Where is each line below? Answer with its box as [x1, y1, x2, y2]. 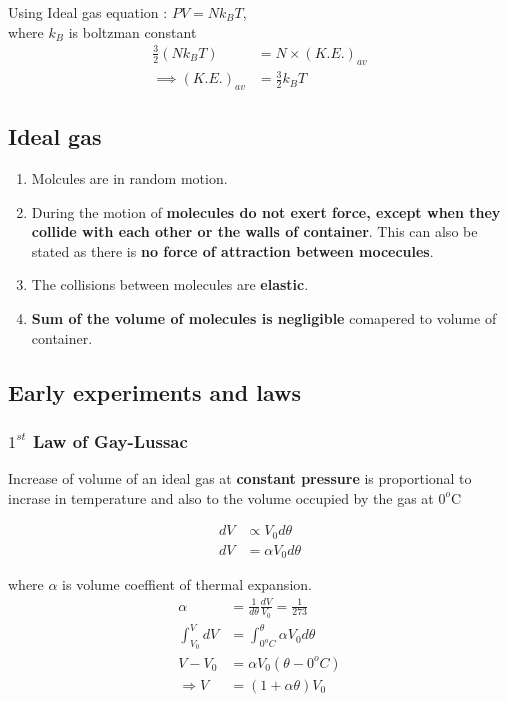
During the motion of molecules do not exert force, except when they [31, 201, 501, 222]
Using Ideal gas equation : [8, 2, 168, 22]
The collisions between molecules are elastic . [31, 274, 309, 295]
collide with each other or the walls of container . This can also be [31, 221, 478, 242]
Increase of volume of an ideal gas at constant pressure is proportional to [8, 468, 472, 489]
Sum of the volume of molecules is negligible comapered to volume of [31, 308, 497, 329]
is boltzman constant [68, 21, 197, 42]
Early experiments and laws [8, 376, 301, 407]
